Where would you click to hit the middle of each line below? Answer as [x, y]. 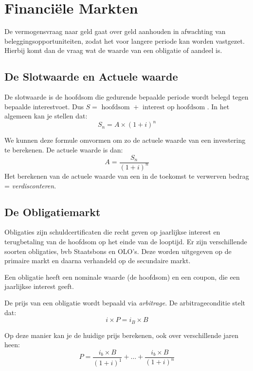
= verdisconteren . [30, 185]
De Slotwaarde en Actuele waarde [91, 76]
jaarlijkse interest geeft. [39, 286]
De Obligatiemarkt [53, 211]
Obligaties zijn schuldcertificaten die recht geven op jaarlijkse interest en [112, 232]
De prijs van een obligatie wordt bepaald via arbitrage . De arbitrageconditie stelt [125, 302]
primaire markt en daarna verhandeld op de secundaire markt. [98, 261]
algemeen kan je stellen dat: [46, 116]
